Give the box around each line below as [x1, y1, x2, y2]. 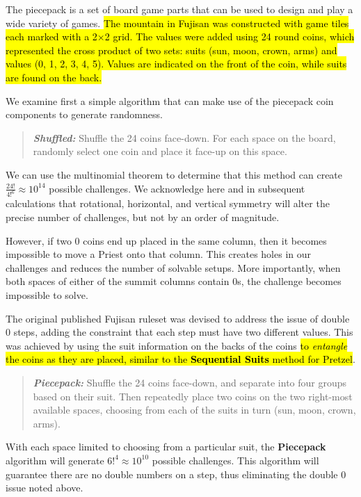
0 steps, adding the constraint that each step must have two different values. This [6, 325, 353, 339]
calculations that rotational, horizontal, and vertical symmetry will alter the [6, 196, 330, 211]
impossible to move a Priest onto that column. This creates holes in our [6, 247, 312, 261]
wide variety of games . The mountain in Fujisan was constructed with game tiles [6, 15, 349, 30]
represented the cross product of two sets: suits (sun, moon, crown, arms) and [6, 42, 337, 57]
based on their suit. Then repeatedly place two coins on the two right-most [33, 389, 353, 403]
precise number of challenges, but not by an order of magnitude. [6, 210, 280, 224]
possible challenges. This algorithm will [152, 453, 319, 467]
